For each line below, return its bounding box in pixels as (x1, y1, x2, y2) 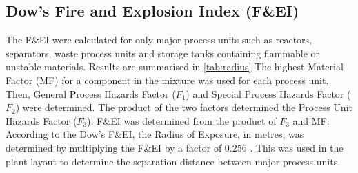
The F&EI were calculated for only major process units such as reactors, (6, 32, 312, 47)
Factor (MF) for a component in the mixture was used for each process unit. (6, 72, 329, 87)
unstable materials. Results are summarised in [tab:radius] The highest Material (6, 59, 344, 74)
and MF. (292, 113, 330, 128)
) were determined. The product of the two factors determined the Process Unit (15, 100, 352, 114)
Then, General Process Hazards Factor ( (6, 86, 176, 101)
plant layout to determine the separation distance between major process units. (6, 154, 341, 168)
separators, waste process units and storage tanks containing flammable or (6, 45, 320, 60)
